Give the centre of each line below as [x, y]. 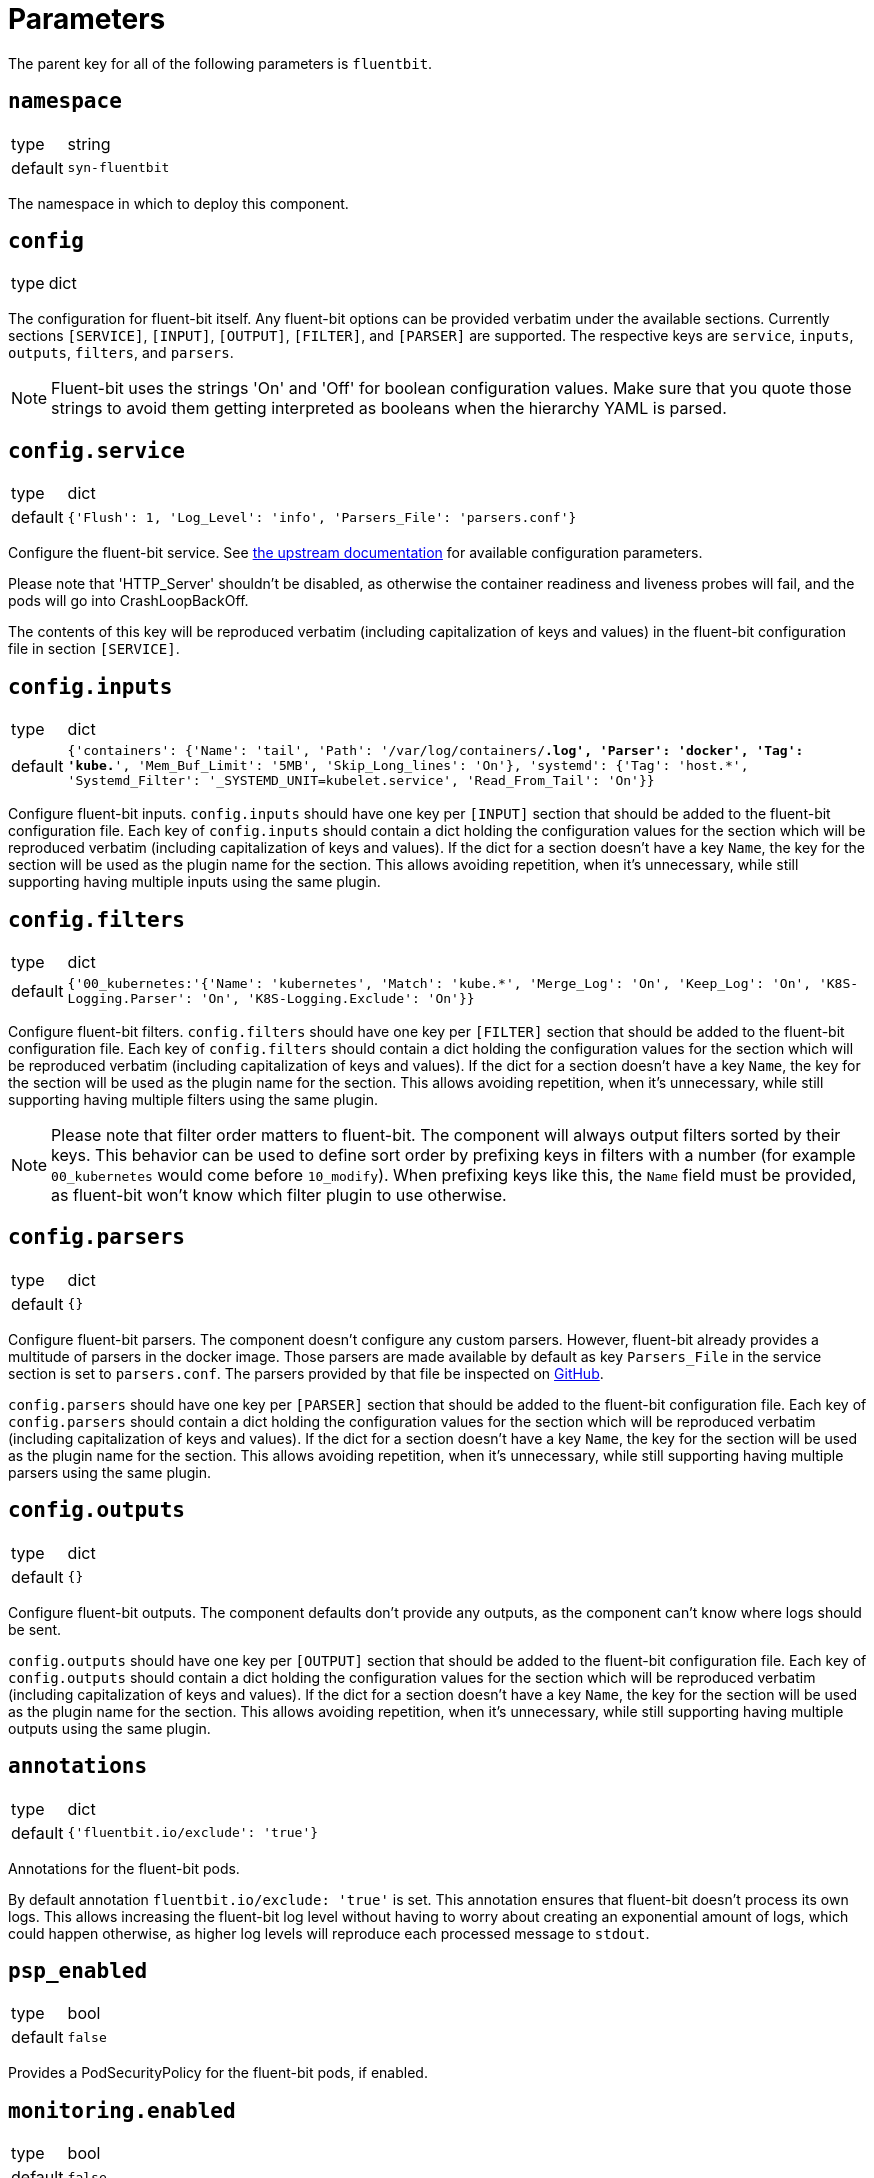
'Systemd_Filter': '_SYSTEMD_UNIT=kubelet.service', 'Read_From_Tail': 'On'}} [361, 781]
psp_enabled [78, 1970]
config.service [97, 450]
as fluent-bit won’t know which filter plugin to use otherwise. [279, 1194]
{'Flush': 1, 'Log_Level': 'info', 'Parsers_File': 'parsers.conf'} [322, 517]
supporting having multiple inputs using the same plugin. [194, 882]
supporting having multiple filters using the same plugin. [193, 1099]
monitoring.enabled [122, 2110]
